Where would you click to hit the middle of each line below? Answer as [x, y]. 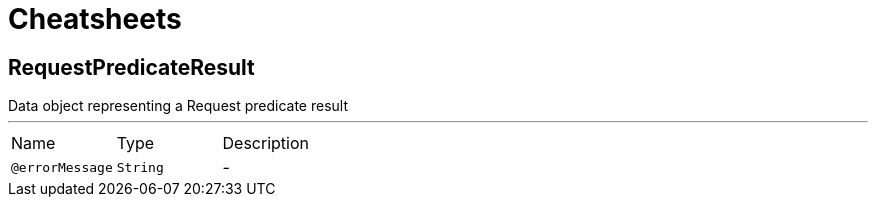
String [140, 167]
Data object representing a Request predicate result [178, 106]
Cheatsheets [95, 19]
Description [265, 143]
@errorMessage [62, 167]
